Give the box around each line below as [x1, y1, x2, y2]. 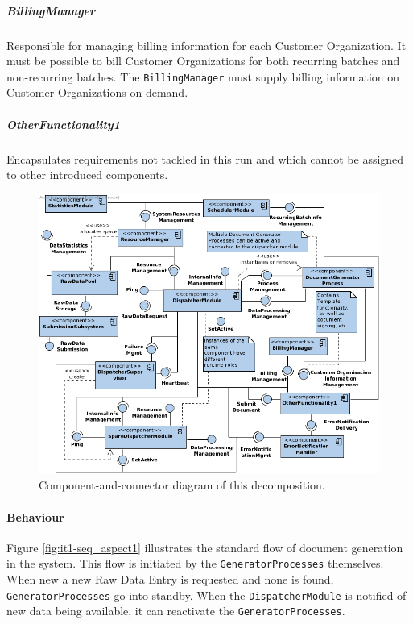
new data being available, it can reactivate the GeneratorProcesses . [6, 602, 345, 619]
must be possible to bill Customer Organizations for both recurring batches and [6, 52, 400, 69]
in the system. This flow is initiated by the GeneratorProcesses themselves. [6, 555, 384, 572]
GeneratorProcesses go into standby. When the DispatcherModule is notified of [6, 586, 407, 603]
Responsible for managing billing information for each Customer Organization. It [6, 36, 407, 53]
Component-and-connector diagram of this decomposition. [39, 476, 325, 493]
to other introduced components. [6, 166, 168, 183]
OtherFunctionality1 [6, 115, 120, 132]
